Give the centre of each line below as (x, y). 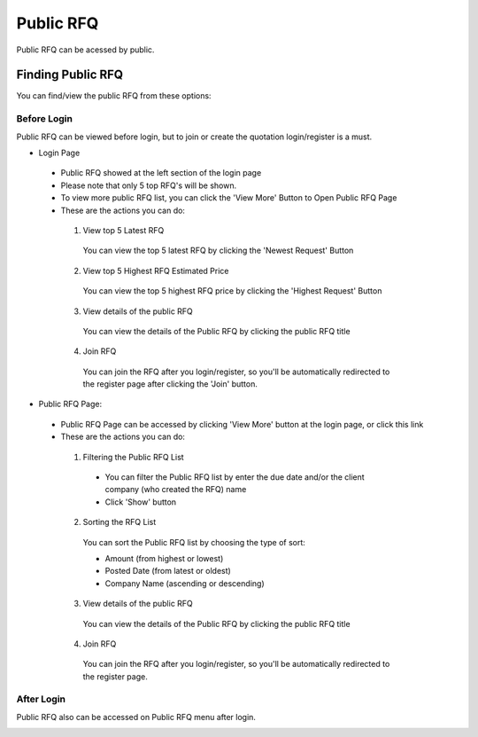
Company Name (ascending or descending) (185, 583)
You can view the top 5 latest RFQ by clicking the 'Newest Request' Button (218, 251)
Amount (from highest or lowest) (164, 558)
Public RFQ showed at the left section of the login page (161, 173)
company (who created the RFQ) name (176, 490)
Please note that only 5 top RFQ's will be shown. (149, 185)
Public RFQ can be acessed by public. (85, 50)
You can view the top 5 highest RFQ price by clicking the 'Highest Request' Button (232, 291)
